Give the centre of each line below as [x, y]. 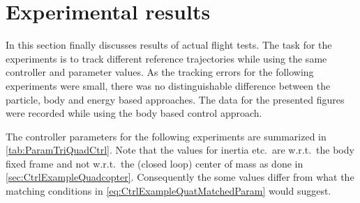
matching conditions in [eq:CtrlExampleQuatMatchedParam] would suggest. [168, 191]
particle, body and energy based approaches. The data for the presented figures [175, 99]
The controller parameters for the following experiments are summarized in [166, 136]
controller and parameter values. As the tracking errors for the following [160, 72]
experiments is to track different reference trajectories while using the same [166, 58]
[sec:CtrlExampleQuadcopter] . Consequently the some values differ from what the [180, 177]
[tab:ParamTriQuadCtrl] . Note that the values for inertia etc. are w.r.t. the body [180, 150]
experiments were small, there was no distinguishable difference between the [168, 85]
